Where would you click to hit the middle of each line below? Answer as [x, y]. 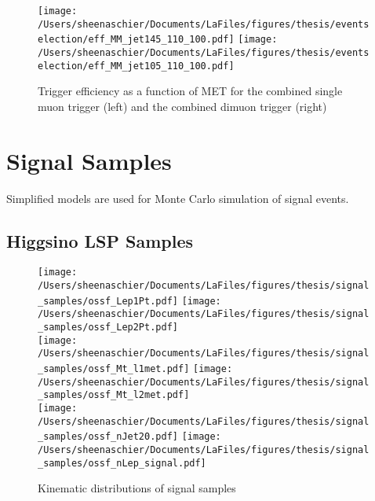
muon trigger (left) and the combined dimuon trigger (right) [182, 106]
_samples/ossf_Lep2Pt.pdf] [108, 328]
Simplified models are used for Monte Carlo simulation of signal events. [178, 198]
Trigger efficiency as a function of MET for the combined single [190, 91]
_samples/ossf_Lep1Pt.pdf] [108, 301]
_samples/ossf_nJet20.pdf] [108, 437]
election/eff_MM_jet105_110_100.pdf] [136, 66]
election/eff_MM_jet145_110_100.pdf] [136, 40]
